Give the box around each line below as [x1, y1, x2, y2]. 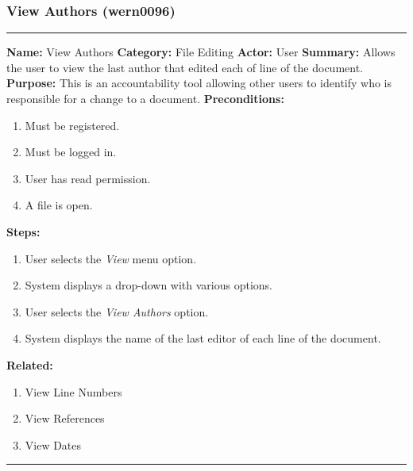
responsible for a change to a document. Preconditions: [6, 90, 284, 106]
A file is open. [25, 197, 93, 213]
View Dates [25, 436, 82, 453]
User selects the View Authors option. [25, 303, 209, 320]
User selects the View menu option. [25, 250, 197, 266]
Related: [6, 356, 53, 373]
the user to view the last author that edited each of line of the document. [6, 59, 363, 75]
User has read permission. [25, 170, 151, 186]
